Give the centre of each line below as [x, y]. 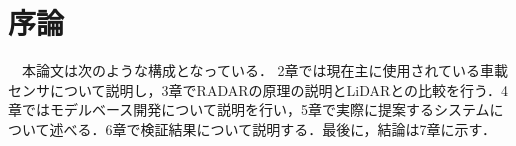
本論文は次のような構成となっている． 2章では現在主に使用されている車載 [265, 70]
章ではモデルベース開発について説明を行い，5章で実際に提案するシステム [249, 109]
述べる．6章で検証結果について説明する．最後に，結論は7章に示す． [272, 128]
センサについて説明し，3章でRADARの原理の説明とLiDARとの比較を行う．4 [258, 89]
